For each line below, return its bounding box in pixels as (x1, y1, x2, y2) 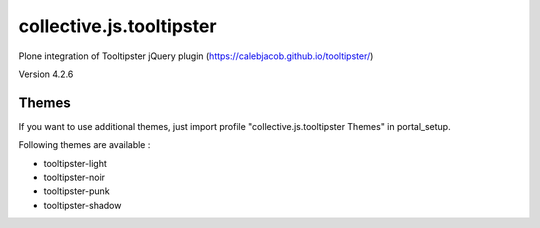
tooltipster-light (43, 157, 107, 169)
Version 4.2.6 (18, 68, 74, 80)
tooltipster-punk (43, 185, 110, 197)
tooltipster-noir (43, 171, 105, 184)
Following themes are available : (18, 139, 151, 151)
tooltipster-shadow (43, 199, 122, 211)
